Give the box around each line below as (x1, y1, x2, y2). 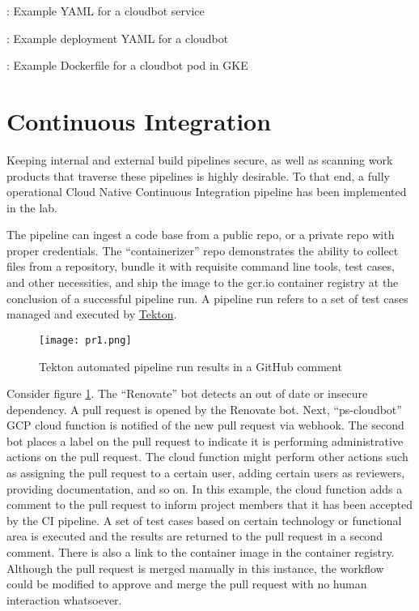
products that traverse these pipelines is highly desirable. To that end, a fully (6, 167, 390, 184)
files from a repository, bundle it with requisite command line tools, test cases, (6, 258, 395, 275)
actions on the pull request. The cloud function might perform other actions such (6, 448, 408, 465)
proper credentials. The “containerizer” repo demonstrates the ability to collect (6, 241, 399, 258)
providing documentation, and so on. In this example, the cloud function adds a (6, 480, 403, 497)
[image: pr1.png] (39, 334, 132, 346)
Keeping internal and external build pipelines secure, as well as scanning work (6, 151, 393, 168)
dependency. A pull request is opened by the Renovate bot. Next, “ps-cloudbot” (6, 400, 402, 417)
